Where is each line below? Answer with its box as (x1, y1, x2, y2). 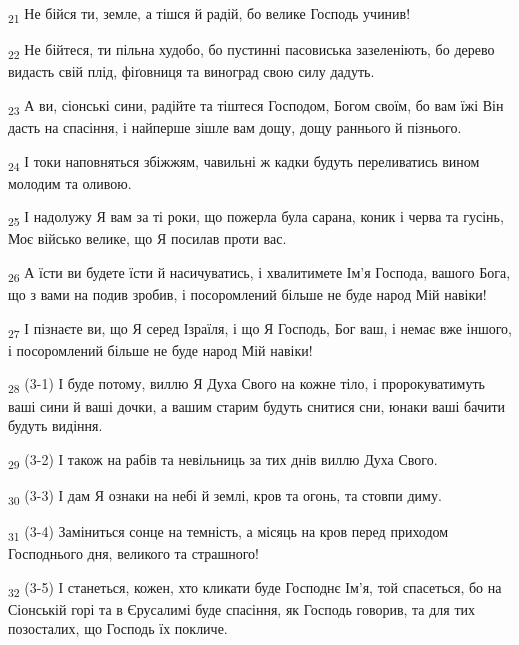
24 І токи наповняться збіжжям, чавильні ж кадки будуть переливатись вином (8, 150, 480, 174)
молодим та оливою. (8, 172, 132, 193)
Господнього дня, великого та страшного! (8, 543, 259, 564)
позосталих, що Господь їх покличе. (8, 618, 228, 639)
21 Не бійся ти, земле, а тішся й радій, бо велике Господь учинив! (8, 3, 411, 26)
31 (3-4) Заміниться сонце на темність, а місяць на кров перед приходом (8, 521, 449, 544)
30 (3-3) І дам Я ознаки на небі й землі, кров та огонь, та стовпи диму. (8, 484, 442, 508)
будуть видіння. (8, 415, 103, 436)
